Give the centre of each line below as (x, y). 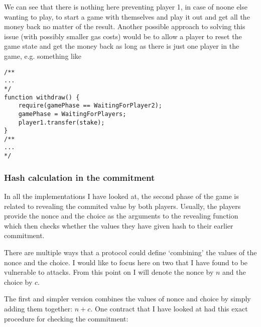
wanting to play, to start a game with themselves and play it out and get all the (127, 16)
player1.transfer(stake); (61, 122)
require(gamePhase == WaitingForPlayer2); (90, 106)
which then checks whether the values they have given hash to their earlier (119, 225)
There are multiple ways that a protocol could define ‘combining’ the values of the (130, 252)
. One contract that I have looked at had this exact (169, 308)
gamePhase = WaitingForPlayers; (72, 114)
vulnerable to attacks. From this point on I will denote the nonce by (109, 272)
